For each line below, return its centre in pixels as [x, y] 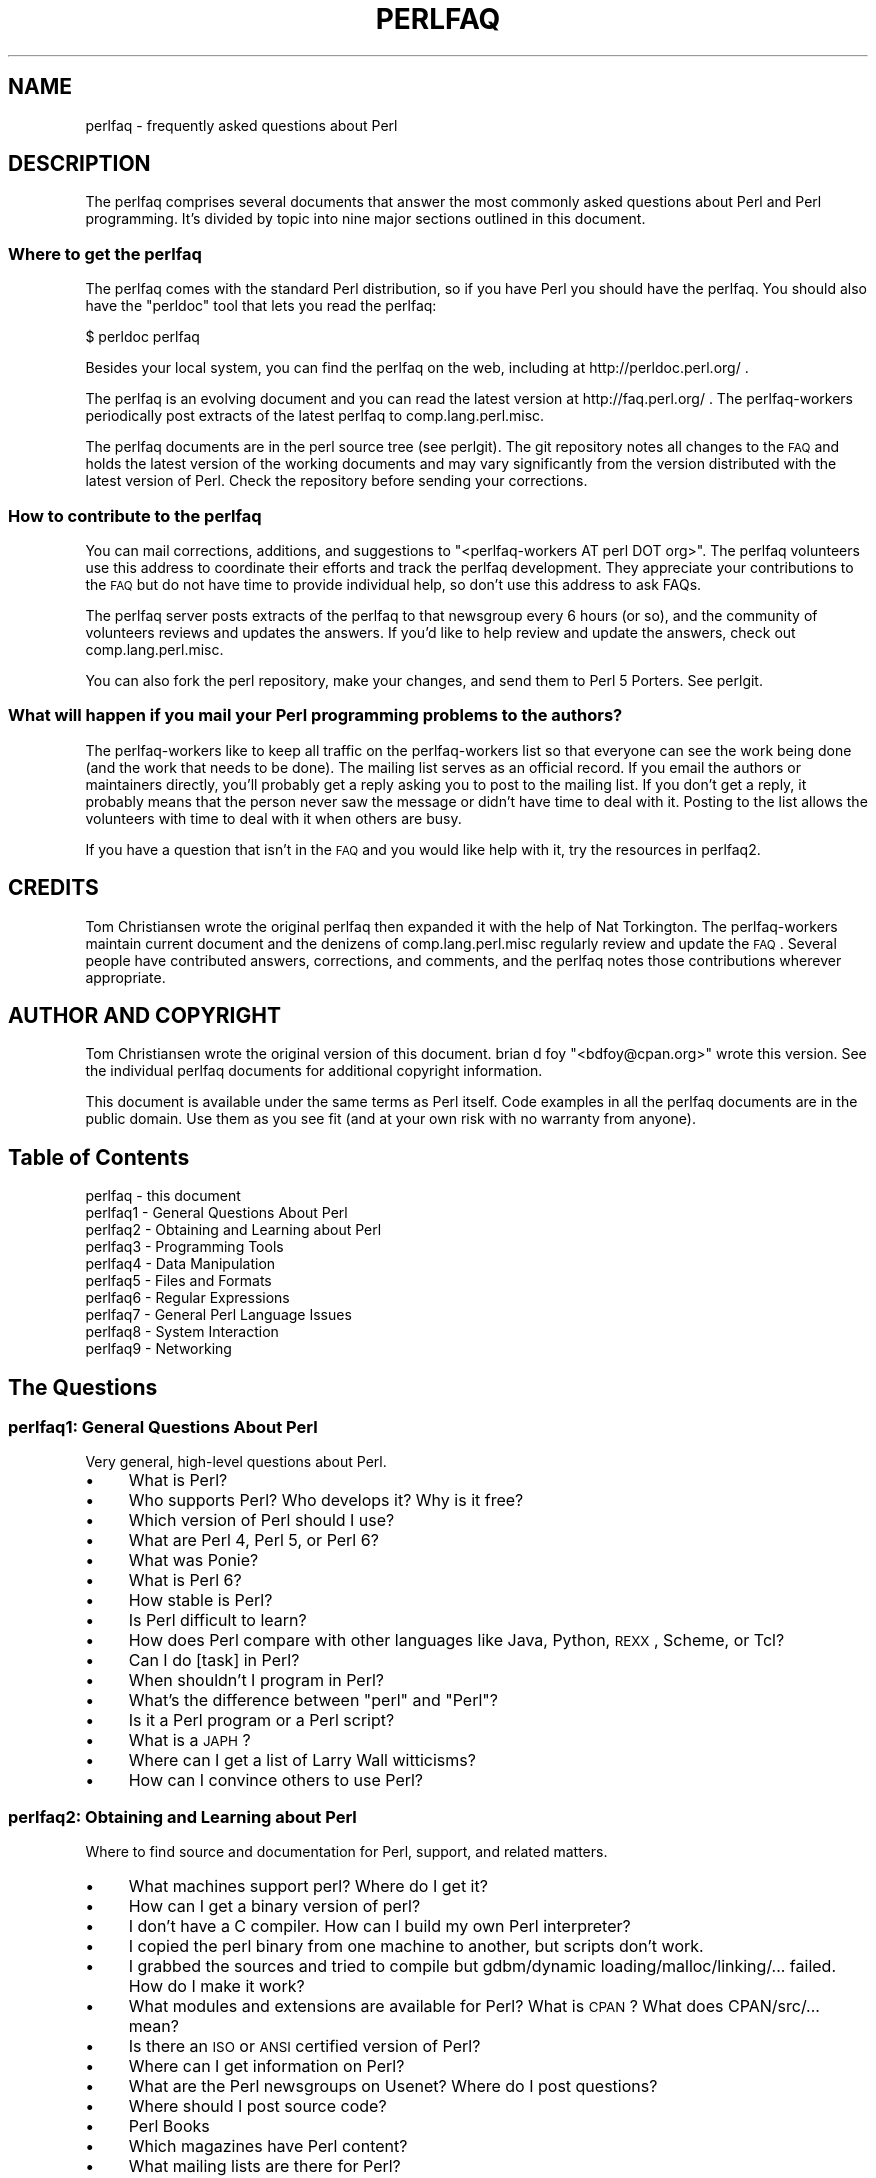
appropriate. [125, 977]
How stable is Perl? [200, 1600]
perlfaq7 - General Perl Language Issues [218, 1315]
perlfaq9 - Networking [158, 1349]
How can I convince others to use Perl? [276, 1780]
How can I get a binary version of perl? [274, 1906]
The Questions [83, 1387]
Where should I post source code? [257, 2106]
